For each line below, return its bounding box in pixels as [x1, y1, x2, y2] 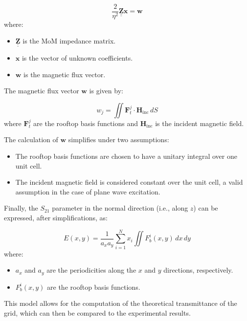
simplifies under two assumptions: [68, 134, 169, 145]
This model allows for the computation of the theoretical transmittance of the [4, 298, 237, 308]
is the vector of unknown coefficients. [22, 53, 133, 63]
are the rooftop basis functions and [33, 118, 138, 128]
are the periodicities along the [46, 265, 136, 275]
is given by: [89, 86, 123, 96]
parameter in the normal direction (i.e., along [52, 203, 188, 213]
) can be [193, 203, 218, 213]
